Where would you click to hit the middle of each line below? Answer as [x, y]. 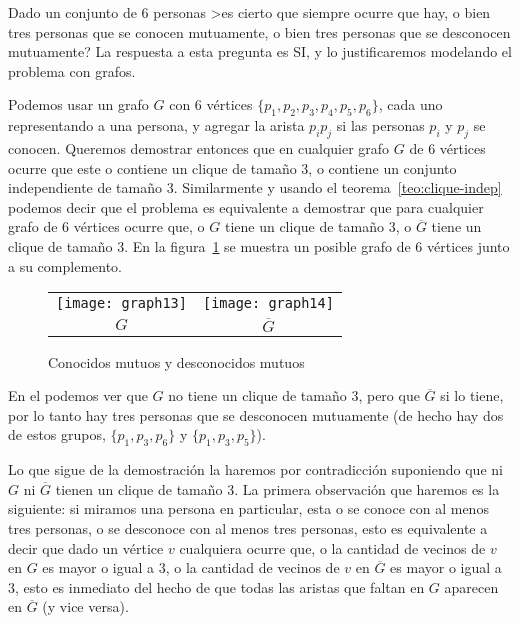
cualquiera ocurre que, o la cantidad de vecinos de [332, 547]
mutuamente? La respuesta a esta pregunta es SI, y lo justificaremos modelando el [260, 51]
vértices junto [468, 245]
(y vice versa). [85, 606]
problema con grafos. [72, 70]
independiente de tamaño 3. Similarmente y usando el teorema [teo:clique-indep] [255, 187]
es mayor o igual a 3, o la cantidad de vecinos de [191, 567]
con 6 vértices [211, 104]
